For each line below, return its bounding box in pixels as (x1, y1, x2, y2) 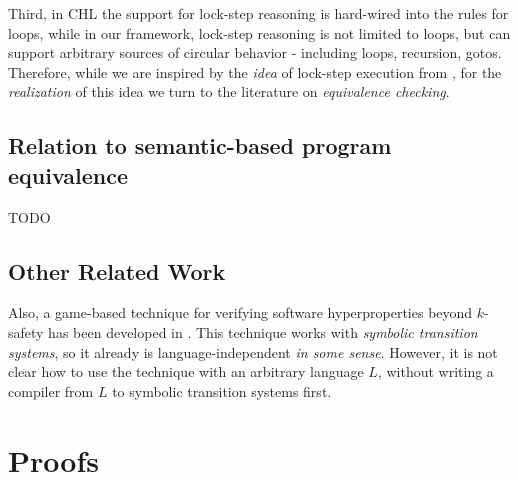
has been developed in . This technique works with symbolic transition (48, 321, 478, 342)
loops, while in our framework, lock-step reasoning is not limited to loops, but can (8, 22, 511, 43)
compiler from (8, 380, 94, 401)
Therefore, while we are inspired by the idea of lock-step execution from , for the (8, 61, 502, 82)
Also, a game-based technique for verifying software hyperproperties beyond (8, 302, 473, 323)
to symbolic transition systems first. (112, 380, 332, 401)
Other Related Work (8, 255, 226, 286)
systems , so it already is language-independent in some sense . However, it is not (8, 341, 498, 362)
